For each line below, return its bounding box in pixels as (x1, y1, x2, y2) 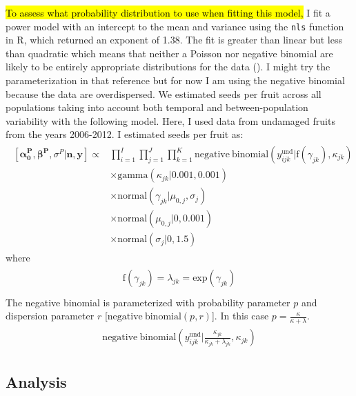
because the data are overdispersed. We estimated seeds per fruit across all (6, 86, 322, 101)
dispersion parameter (6, 308, 95, 323)
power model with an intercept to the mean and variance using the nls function (6, 19, 344, 33)
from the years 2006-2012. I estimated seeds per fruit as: (6, 127, 244, 141)
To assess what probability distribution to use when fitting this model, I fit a (6, 6, 330, 19)
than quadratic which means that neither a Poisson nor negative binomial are (6, 46, 333, 60)
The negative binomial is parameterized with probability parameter (6, 295, 290, 309)
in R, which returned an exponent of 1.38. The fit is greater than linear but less (6, 32, 342, 47)
